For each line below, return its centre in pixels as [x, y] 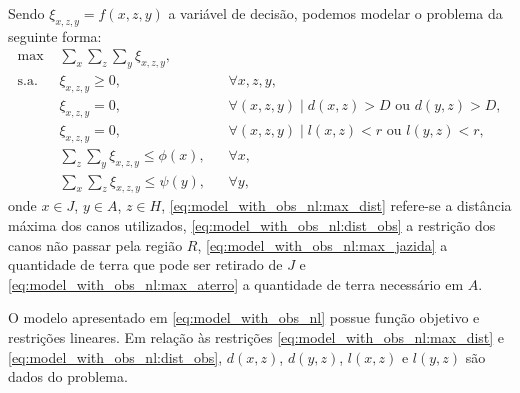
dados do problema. [68, 376]
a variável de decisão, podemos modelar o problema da [335, 13]
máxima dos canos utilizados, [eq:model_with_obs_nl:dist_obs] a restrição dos [252, 224]
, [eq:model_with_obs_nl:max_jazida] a [322, 244]
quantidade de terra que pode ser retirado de [145, 264]
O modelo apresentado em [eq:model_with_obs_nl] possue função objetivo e [244, 317]
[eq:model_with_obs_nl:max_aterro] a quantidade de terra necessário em [236, 283]
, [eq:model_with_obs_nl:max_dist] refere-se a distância [336, 205]
